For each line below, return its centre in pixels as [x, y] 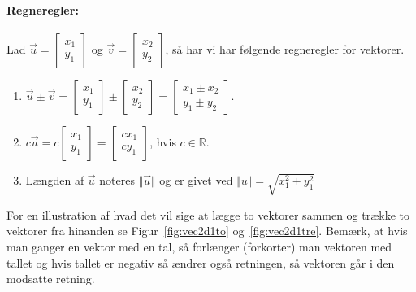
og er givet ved [196, 179]
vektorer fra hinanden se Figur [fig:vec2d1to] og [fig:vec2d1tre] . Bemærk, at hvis [207, 231]
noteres [117, 179]
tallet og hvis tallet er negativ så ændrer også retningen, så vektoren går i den [201, 262]
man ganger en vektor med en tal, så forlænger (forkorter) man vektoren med [199, 246]
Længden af [55, 179]
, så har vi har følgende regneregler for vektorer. [285, 48]
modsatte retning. [51, 279]
